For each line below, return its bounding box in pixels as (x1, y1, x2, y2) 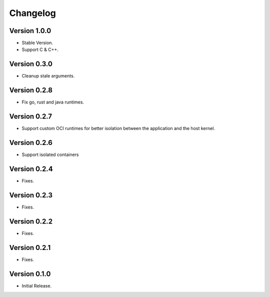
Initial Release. (21, 282, 52, 288)
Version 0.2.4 (9, 164, 53, 173)
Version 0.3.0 (9, 60, 52, 68)
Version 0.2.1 (9, 243, 51, 252)
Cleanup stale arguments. (21, 73, 75, 79)
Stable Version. (21, 40, 53, 46)
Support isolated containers (21, 151, 79, 157)
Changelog (9, 7, 56, 18)
